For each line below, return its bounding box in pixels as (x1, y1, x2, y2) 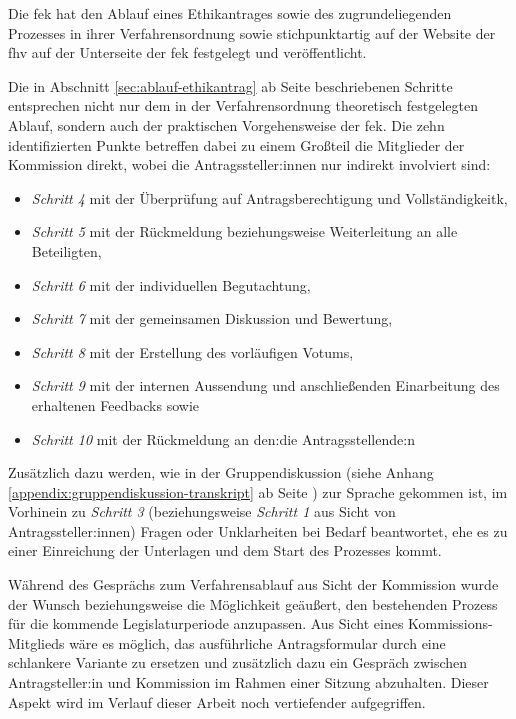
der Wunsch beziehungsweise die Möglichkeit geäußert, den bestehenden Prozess (8, 593, 498, 614)
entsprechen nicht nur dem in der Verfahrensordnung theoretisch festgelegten (8, 95, 478, 116)
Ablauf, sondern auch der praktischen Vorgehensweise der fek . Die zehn (8, 114, 445, 135)
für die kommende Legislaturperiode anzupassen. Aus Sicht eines (8, 613, 404, 634)
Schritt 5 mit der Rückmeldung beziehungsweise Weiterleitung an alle (31, 221, 458, 242)
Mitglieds (8, 632, 65, 653)
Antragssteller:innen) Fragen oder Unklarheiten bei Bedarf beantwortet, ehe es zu (8, 520, 508, 541)
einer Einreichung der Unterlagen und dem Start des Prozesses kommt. (8, 540, 442, 561)
